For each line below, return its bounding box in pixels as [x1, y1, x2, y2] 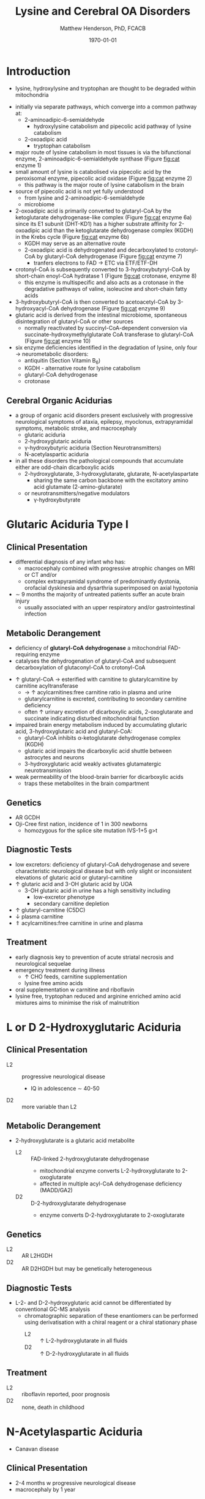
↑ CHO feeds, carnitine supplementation [24, 972, 127, 980]
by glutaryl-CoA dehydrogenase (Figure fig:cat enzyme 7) [36, 252, 182, 260]
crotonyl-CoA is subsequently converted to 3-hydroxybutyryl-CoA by [15, 265, 190, 273]
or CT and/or [24, 571, 57, 579]
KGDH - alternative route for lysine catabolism [24, 364, 141, 372]
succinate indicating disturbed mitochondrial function [24, 715, 160, 722]
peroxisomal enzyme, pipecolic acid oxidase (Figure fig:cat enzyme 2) [15, 175, 193, 182]
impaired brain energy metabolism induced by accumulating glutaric [15, 721, 188, 729]
